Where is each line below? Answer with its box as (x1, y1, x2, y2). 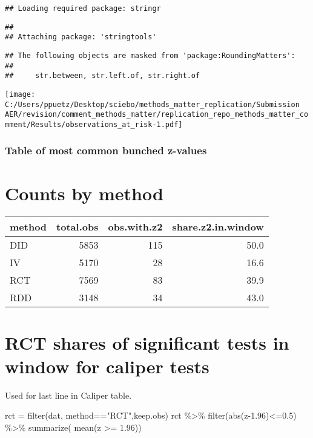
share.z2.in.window (172, 219, 264, 234)
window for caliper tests (5, 353, 209, 378)
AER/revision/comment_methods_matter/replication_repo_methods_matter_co (5, 110, 309, 119)
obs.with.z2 (108, 219, 163, 234)
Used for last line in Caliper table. (5, 388, 132, 401)
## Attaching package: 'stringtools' (5, 33, 157, 42)
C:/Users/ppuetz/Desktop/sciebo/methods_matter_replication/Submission (5, 100, 300, 109)
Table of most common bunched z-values (5, 143, 207, 158)
